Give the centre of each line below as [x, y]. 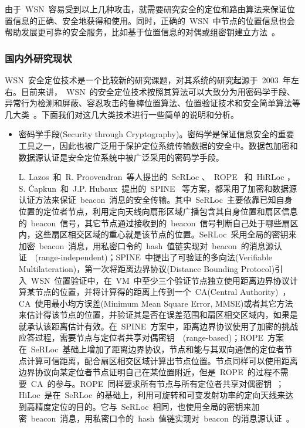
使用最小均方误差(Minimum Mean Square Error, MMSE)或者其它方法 [164, 303]
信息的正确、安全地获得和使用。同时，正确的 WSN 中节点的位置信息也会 [154, 20]
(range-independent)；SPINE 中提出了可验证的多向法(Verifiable [153, 257]
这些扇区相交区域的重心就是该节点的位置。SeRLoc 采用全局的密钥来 [166, 234]
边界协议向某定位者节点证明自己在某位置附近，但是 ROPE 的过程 [145, 372]
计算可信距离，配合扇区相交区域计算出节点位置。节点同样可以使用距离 [162, 360]
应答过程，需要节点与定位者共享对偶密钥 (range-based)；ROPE [141, 337]
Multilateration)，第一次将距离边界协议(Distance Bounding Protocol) [147, 268]
